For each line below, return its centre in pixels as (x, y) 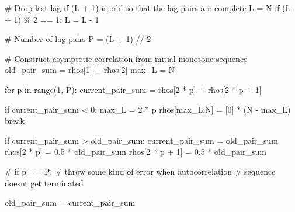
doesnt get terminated (44, 183)
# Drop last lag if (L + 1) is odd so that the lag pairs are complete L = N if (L (148, 8)
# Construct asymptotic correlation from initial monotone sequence (126, 58)
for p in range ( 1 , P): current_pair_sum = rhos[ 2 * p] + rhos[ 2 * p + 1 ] (133, 89)
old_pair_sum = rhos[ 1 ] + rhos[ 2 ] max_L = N (90, 70)
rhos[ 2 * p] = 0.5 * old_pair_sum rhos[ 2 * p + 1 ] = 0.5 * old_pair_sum (136, 152)
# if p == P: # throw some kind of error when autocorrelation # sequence (140, 171)
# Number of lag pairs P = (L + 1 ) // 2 (78, 39)
